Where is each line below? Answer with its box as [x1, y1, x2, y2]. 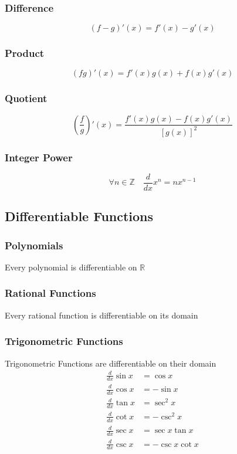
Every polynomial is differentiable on [5, 260, 137, 273]
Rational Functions [5, 286, 96, 300]
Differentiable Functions [5, 207, 154, 225]
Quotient [5, 91, 48, 106]
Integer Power [5, 150, 73, 164]
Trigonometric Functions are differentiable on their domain [5, 357, 216, 369]
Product [5, 46, 45, 60]
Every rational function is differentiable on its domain [5, 309, 198, 321]
